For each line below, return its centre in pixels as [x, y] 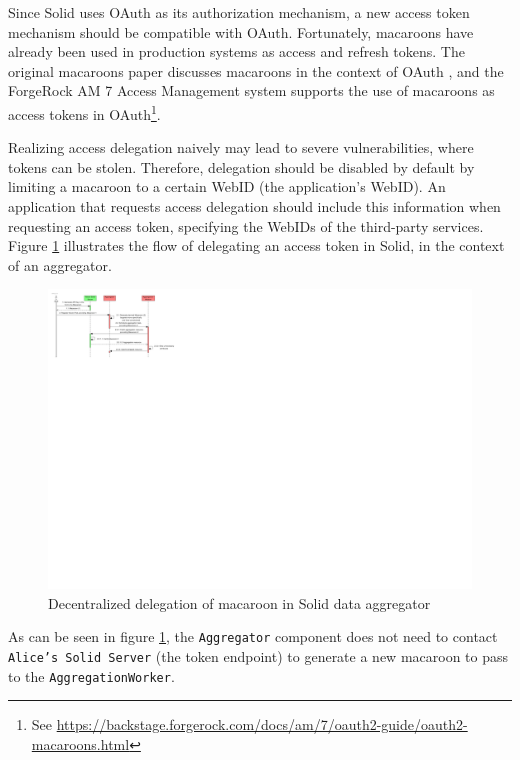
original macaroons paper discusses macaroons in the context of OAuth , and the [256, 70]
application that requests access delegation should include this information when [254, 206]
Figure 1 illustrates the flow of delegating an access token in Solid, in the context [256, 245]
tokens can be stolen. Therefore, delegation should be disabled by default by [241, 166]
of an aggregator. [60, 264]
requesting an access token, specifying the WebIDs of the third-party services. [246, 225]
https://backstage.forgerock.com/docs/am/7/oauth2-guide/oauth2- [262, 724]
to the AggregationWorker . [91, 675]
